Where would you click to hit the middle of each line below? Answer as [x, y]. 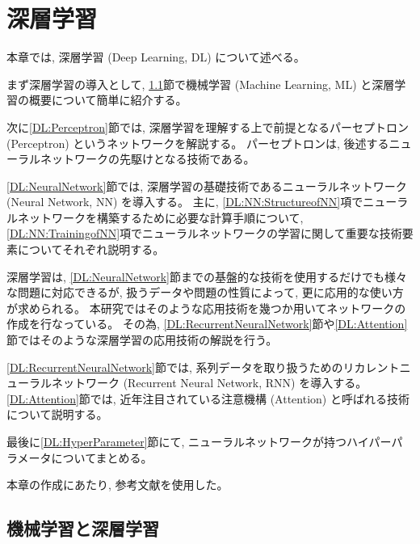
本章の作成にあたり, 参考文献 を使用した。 [118, 485]
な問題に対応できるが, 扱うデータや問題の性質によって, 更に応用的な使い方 [205, 292]
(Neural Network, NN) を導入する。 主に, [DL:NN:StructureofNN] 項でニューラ [208, 202]
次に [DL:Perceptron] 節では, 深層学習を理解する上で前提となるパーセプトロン [208, 127]
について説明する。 [57, 414]
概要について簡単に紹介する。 [108, 100]
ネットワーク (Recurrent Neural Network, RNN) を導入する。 [209, 383]
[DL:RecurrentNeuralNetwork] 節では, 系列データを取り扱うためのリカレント [203, 367]
